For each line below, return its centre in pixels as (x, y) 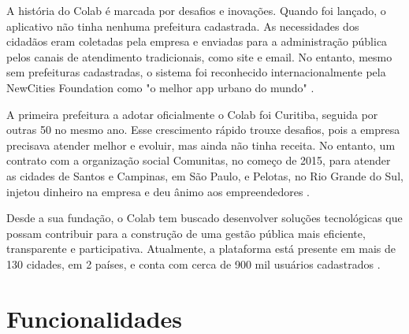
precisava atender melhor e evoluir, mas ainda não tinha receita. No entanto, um (201, 145)
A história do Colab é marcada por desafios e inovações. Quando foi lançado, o (196, 10)
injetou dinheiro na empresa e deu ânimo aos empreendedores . (158, 191)
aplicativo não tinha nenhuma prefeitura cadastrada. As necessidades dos (183, 26)
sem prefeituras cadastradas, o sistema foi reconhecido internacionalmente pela (196, 72)
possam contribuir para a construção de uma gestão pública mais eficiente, (186, 233)
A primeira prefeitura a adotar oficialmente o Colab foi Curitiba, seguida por (192, 114)
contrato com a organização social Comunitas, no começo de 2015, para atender (199, 160)
